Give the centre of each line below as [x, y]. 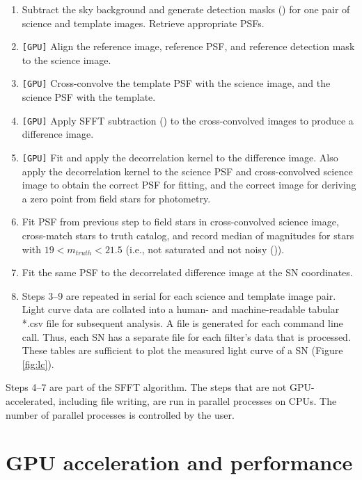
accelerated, [31, 400]
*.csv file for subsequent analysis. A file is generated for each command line [182, 322]
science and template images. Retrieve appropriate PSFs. [143, 23]
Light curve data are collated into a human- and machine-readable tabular [181, 309]
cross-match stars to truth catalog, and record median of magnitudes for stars [188, 235]
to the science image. [66, 59]
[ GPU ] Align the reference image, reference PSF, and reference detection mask [188, 46]
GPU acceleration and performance [179, 462]
